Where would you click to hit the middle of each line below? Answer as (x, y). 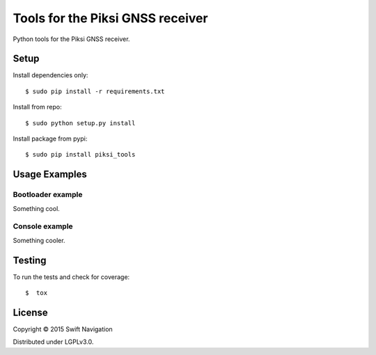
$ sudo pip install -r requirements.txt (95, 91)
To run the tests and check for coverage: (71, 277)
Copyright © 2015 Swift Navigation (63, 329)
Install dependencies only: (50, 75)
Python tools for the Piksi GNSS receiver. (71, 39)
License (30, 312)
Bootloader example (48, 195)
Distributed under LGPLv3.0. (53, 342)
